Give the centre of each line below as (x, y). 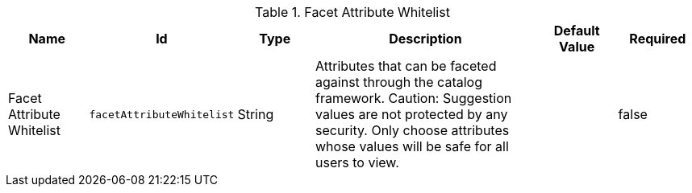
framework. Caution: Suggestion (414, 98)
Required (658, 39)
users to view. (357, 162)
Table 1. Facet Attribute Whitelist (352, 12)
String (256, 114)
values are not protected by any (412, 114)
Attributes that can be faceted (406, 66)
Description (425, 39)
